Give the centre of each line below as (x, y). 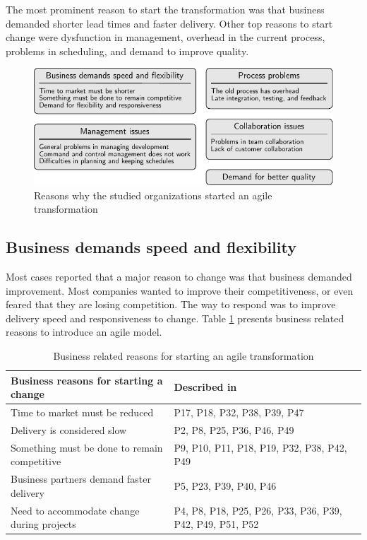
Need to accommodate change (75, 510)
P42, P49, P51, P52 (216, 524)
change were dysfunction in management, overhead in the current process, (166, 37)
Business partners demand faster (81, 479)
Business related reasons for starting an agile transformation (183, 355)
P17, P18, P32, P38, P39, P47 (239, 412)
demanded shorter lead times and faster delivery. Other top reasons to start (169, 23)
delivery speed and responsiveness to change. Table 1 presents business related (175, 318)
